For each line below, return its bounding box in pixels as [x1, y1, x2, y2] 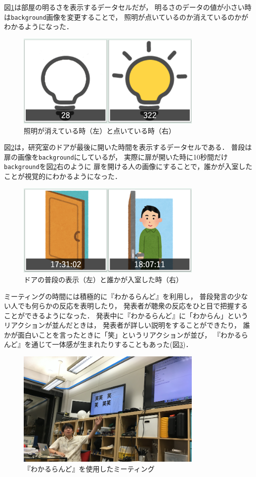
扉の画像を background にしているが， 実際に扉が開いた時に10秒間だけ [4, 151, 228, 162]
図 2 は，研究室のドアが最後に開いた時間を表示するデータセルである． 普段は [4, 142, 252, 152]
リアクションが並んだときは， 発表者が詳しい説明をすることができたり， [4, 320, 241, 330]
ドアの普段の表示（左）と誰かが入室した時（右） [24, 274, 183, 284]
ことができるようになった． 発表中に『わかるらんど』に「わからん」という [4, 310, 248, 320]
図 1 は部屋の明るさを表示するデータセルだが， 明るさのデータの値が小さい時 [4, 2, 252, 12]
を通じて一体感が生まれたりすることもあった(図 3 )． [24, 339, 193, 349]
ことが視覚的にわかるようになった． [4, 171, 122, 181]
